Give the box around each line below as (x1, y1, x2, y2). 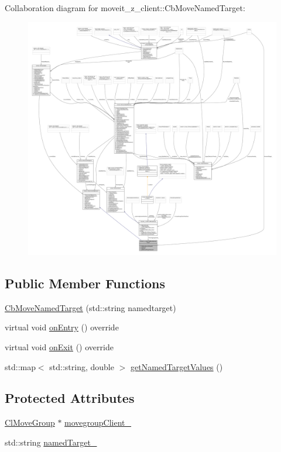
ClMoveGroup (5, 416, 55, 429)
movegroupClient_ (64, 416, 132, 429)
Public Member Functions (5, 274, 165, 292)
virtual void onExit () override (5, 340, 114, 353)
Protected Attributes (5, 389, 135, 407)
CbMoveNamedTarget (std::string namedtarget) (5, 301, 176, 313)
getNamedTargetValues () (130, 360, 223, 372)
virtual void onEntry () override (5, 321, 119, 333)
